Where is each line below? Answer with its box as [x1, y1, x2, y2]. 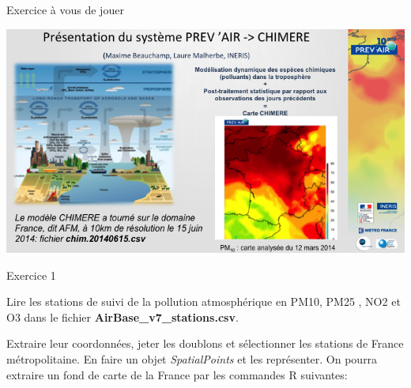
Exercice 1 [6, 266, 56, 283]
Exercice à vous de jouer [6, 2, 124, 17]
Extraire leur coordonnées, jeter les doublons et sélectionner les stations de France [6, 335, 404, 352]
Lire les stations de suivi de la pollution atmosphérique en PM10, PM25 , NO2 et [6, 293, 401, 310]
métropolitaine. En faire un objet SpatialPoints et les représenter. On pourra [6, 351, 378, 367]
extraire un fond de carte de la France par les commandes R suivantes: [6, 366, 348, 382]
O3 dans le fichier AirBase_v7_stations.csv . [6, 308, 239, 325]
